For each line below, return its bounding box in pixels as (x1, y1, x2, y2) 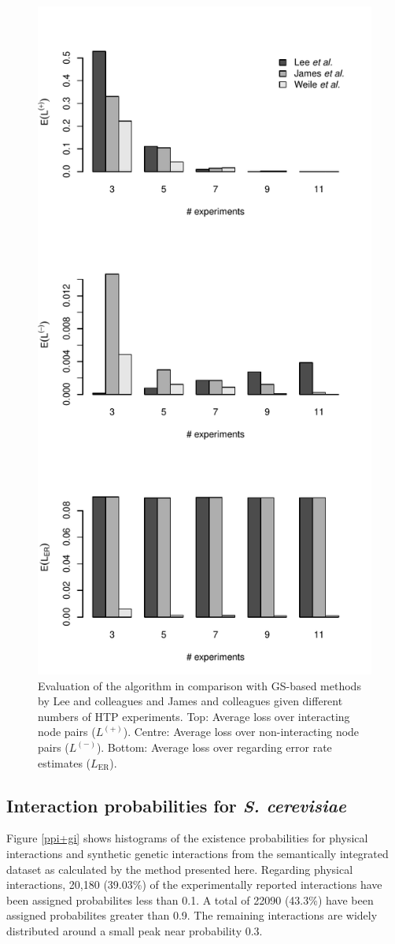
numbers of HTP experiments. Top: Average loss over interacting (38, 708, 350, 724)
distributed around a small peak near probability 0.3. (6, 922, 263, 938)
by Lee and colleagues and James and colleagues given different (38, 693, 343, 709)
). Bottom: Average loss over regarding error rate (96, 738, 332, 755)
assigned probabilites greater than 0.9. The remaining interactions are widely (6, 907, 378, 924)
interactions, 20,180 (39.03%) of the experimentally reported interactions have (6, 876, 382, 893)
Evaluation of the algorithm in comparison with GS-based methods (38, 677, 361, 693)
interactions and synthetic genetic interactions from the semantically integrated (6, 845, 389, 861)
